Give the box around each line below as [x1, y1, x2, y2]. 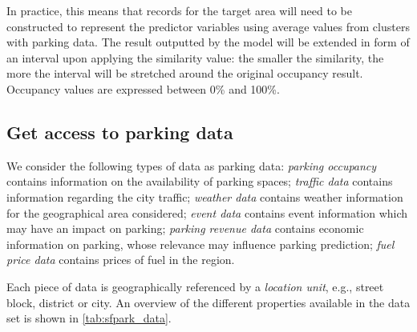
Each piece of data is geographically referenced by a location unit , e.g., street [6, 278, 384, 294]
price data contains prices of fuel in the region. [6, 251, 235, 268]
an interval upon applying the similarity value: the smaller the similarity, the [6, 49, 384, 66]
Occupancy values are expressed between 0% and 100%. [6, 80, 280, 97]
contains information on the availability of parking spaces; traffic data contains [6, 173, 393, 190]
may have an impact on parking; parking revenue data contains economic [6, 220, 364, 237]
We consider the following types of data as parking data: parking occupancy [6, 157, 377, 174]
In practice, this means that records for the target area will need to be [6, 2, 352, 18]
